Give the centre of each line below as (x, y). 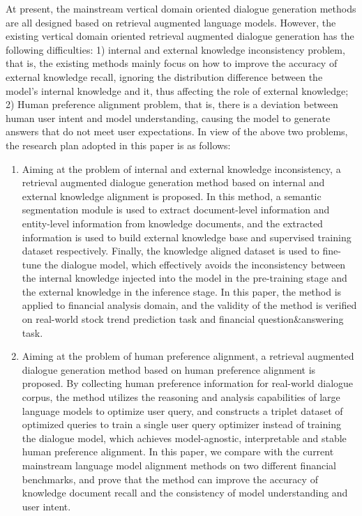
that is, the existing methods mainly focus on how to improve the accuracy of (172, 63)
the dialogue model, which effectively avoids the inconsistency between (195, 264)
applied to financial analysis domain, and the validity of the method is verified (189, 305)
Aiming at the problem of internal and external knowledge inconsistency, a (181, 168)
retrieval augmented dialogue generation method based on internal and (173, 182)
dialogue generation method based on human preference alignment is (169, 369)
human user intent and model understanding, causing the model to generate (168, 117)
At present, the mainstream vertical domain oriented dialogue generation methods (181, 8)
